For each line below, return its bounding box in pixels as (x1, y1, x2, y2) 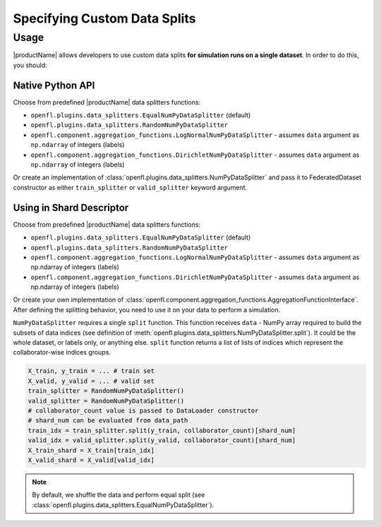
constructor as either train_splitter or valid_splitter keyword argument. (13, 183, 248, 191)
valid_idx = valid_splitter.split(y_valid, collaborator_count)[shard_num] (28, 437, 296, 444)
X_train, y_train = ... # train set (28, 367, 155, 375)
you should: (13, 61, 47, 69)
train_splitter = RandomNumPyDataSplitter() (28, 387, 185, 395)
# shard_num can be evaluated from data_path (28, 417, 188, 425)
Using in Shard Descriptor (13, 201, 129, 213)
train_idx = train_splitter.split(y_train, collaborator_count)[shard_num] (28, 426, 296, 434)
